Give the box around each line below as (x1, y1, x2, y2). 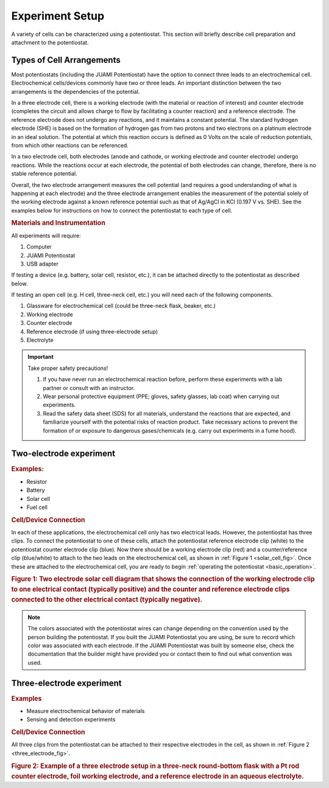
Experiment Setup (11, 9, 105, 23)
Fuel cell (26, 503, 48, 511)
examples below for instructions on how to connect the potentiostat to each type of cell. (11, 207, 233, 214)
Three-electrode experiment (11, 678, 122, 688)
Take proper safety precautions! (27, 364, 108, 372)
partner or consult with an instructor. (43, 384, 135, 391)
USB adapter (26, 260, 59, 268)
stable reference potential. (11, 170, 77, 177)
